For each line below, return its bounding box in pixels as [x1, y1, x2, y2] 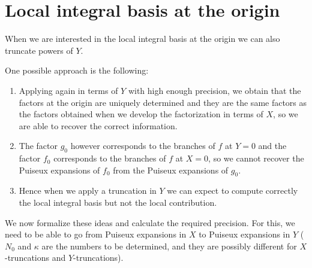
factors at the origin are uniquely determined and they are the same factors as [19, 96, 307, 108]
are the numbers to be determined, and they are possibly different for [41, 239, 297, 252]
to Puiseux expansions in [199, 228, 290, 240]
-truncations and [5, 251, 66, 264]
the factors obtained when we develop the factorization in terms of [19, 108, 263, 120]
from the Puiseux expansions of [113, 163, 229, 176]
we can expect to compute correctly [167, 184, 298, 197]
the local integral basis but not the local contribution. [19, 196, 217, 209]
